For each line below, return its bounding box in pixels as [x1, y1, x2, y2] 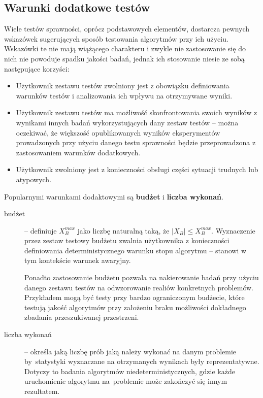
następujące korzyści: [4, 63, 70, 74]
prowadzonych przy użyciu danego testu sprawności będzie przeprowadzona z [16, 137, 256, 148]
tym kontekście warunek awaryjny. [24, 255, 131, 266]
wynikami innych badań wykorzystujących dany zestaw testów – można [16, 117, 239, 127]
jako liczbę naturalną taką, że [77, 225, 170, 236]
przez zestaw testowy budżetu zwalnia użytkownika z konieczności [24, 235, 229, 246]
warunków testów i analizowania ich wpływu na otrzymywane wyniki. [16, 90, 233, 101]
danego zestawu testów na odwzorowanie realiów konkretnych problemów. [24, 282, 253, 292]
